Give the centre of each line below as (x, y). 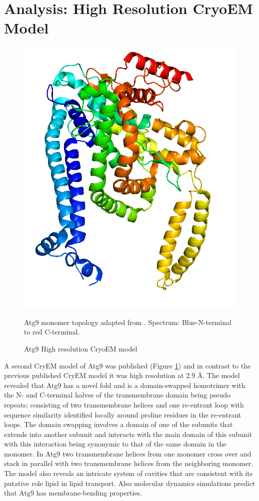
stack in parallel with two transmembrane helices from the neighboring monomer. (129, 463)
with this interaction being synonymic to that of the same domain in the (115, 444)
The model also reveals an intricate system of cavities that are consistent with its (128, 473)
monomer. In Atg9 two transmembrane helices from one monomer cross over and (128, 453)
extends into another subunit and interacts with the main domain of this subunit (128, 434)
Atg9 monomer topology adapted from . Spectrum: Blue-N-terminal (128, 322)
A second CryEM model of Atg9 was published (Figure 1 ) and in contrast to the (127, 365)
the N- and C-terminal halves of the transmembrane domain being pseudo (117, 395)
